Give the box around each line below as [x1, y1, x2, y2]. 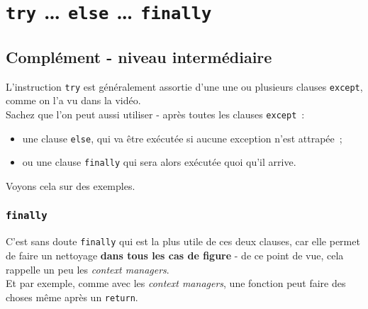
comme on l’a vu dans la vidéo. [6, 93, 141, 108]
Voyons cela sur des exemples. [6, 178, 135, 193]
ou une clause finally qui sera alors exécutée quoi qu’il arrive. [22, 154, 296, 169]
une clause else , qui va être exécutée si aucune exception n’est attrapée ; [22, 130, 342, 145]
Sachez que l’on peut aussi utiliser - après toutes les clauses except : [6, 106, 305, 121]
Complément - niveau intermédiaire [6, 45, 272, 67]
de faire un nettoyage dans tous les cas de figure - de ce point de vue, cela [6, 247, 344, 262]
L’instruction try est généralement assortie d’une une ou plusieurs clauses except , [6, 79, 363, 94]
